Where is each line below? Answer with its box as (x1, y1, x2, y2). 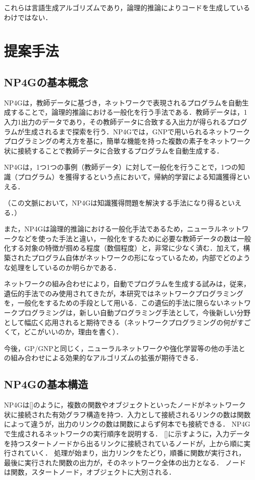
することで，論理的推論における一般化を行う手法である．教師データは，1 (10, 107, 247, 117)
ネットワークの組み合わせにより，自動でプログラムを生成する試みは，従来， (4, 278, 251, 289)
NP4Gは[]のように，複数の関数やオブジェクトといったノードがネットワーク (4, 400, 246, 410)
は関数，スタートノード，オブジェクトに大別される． (4, 467, 176, 477)
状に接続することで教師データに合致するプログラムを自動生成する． (4, 145, 224, 155)
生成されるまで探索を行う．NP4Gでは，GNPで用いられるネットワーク (24, 126, 250, 136)
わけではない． (4, 12, 52, 22)
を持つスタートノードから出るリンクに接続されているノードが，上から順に (4, 438, 244, 448)
